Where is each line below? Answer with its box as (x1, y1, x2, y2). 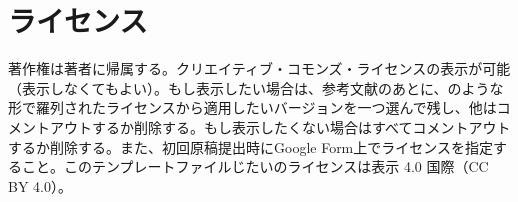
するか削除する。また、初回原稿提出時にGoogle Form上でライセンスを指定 (8, 136, 493, 157)
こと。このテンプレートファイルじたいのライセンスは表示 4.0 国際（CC (21, 156, 489, 177)
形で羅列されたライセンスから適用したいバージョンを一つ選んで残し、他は (8, 97, 497, 118)
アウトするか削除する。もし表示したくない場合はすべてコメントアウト (49, 116, 511, 137)
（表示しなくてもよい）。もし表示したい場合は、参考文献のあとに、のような (8, 77, 504, 98)
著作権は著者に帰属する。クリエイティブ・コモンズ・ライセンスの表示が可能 (8, 58, 511, 79)
